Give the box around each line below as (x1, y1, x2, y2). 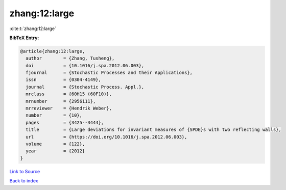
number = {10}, (26, 113, 83, 118)
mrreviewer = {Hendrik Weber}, (26, 105, 112, 112)
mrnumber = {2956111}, (26, 98, 96, 104)
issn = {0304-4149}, (26, 77, 102, 83)
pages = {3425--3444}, (26, 120, 104, 125)
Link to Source (9, 168, 40, 174)
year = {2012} (26, 148, 85, 154)
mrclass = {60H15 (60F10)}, (26, 91, 112, 97)
